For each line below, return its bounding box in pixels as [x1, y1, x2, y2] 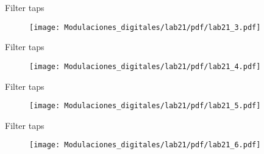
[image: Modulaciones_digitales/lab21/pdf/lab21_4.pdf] [29, 62, 261, 71]
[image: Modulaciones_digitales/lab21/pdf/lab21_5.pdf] [29, 101, 261, 111]
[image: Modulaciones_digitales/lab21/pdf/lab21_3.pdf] [29, 23, 261, 32]
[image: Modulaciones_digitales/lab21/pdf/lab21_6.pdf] [29, 141, 261, 150]
